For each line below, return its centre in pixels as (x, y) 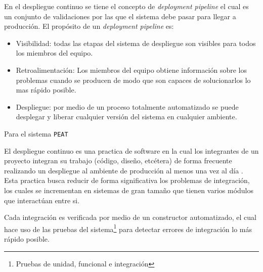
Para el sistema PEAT (36, 133)
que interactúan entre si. (42, 200)
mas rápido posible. (46, 90)
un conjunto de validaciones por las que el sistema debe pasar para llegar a (120, 16)
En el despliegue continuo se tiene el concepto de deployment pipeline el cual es (126, 6)
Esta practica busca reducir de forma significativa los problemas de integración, (127, 180)
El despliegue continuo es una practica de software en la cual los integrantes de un (131, 150)
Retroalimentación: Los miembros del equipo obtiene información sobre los (131, 70)
